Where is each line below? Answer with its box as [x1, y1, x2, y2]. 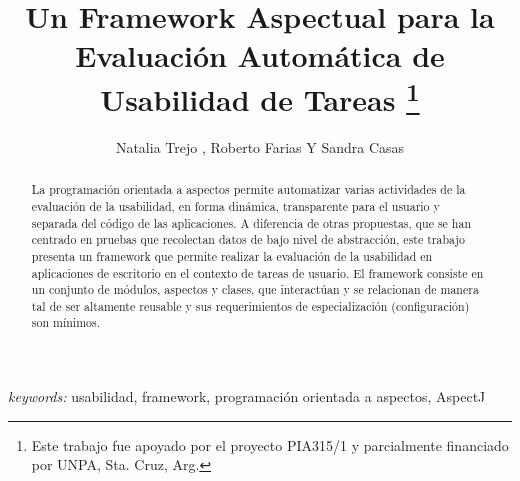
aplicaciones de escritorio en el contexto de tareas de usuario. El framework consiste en [31, 264, 484, 281]
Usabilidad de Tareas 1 [100, 74, 420, 119]
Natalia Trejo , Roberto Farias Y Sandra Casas [115, 136, 405, 157]
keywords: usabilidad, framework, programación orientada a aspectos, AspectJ [8, 386, 486, 407]
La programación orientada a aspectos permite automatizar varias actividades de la [31, 181, 466, 198]
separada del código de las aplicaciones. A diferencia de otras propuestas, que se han [31, 214, 472, 231]
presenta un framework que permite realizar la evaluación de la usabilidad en [31, 247, 433, 264]
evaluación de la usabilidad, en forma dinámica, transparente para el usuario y [31, 197, 440, 214]
